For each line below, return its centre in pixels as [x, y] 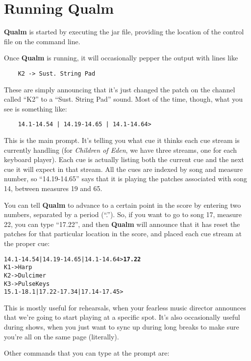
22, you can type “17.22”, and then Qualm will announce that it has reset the [122, 224]
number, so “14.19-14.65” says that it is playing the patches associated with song [125, 179]
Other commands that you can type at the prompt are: [87, 353]
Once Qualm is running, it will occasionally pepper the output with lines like [121, 58]
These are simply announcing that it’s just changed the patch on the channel [120, 89]
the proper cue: [27, 243]
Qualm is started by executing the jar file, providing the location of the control [124, 32]
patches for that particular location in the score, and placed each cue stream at [123, 234]
